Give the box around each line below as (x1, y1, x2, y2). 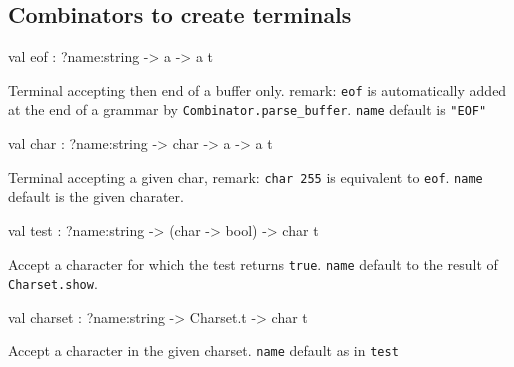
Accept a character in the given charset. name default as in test (8, 340, 399, 361)
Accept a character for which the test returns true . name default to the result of (8, 253, 498, 274)
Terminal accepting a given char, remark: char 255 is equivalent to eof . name (8, 166, 483, 187)
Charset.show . (8, 273, 98, 294)
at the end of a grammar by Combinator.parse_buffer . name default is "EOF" (8, 99, 487, 120)
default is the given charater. (8, 186, 184, 207)
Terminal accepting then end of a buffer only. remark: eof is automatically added (8, 79, 507, 100)
